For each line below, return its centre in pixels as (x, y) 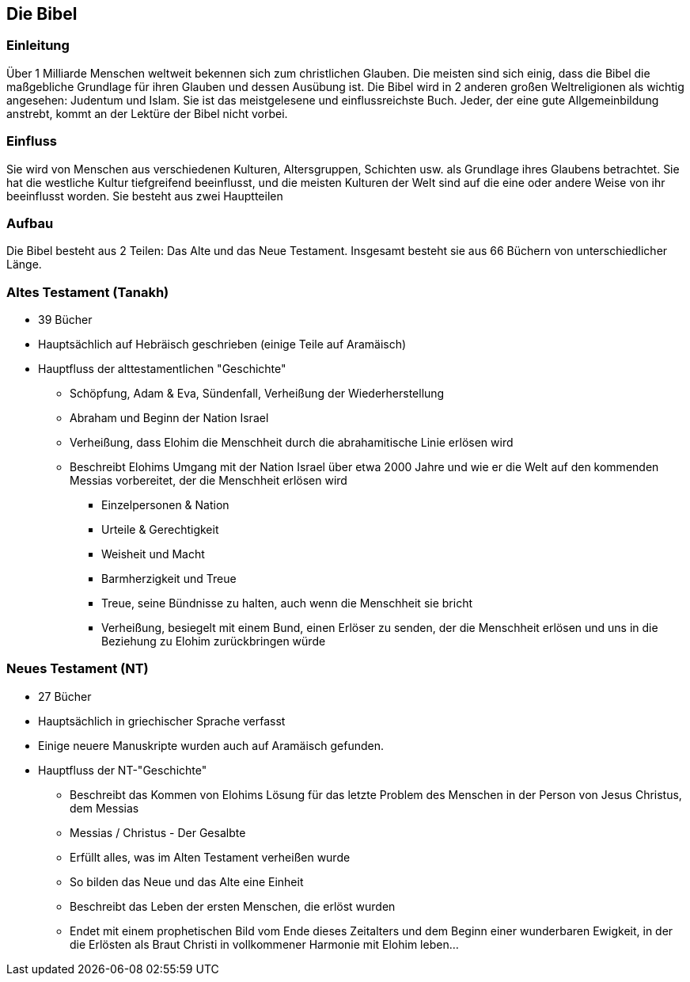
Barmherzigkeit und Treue (169, 579)
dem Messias (104, 808)
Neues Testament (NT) (78, 669)
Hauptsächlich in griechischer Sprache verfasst (162, 721)
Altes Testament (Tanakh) (88, 292)
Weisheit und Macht (153, 554)
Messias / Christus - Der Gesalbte (158, 832)
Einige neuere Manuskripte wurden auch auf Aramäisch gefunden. (211, 745)
